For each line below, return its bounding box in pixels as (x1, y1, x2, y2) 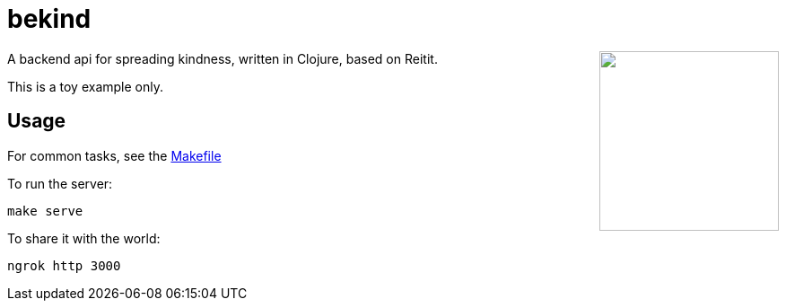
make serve (7, 203, 83, 218)
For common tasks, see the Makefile (7, 147, 222, 163)
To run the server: (7, 175, 113, 191)
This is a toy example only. (7, 78, 164, 94)
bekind (7, 4, 92, 34)
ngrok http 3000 (7, 258, 121, 273)
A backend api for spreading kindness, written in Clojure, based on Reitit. (7, 50, 438, 66)
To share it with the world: (7, 230, 161, 246)
